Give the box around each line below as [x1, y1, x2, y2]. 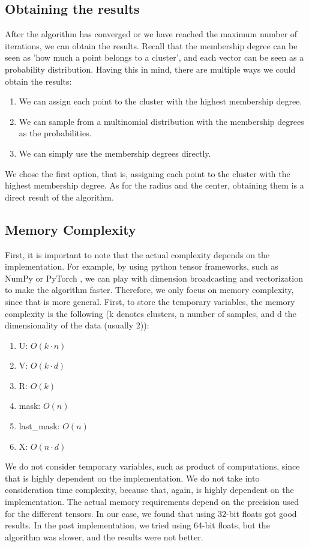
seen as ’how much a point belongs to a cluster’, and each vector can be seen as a [5, 51, 304, 64]
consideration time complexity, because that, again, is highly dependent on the [5, 483, 294, 496]
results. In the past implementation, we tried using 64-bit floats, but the [5, 519, 270, 531]
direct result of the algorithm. [5, 190, 114, 203]
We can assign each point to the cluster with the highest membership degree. [19, 95, 302, 107]
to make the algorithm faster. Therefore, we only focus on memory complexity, [5, 283, 294, 296]
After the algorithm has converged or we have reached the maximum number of [5, 28, 298, 40]
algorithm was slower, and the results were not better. [5, 530, 203, 543]
